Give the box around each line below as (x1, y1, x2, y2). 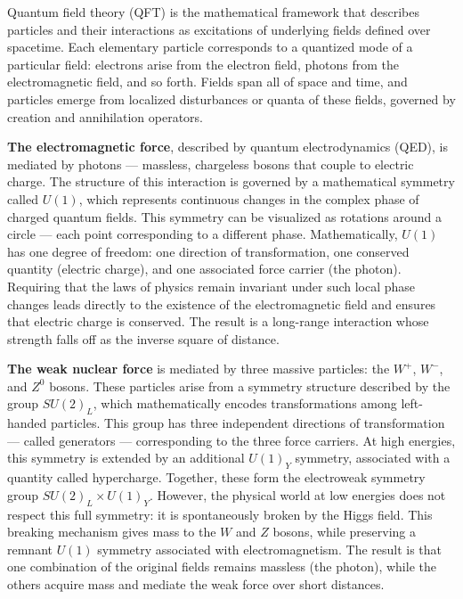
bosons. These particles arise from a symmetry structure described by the (49, 376, 451, 395)
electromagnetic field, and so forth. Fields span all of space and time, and (7, 72, 408, 91)
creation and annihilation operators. (7, 107, 203, 126)
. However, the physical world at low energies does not (149, 485, 446, 504)
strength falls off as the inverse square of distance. (7, 329, 280, 348)
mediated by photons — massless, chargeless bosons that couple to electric (7, 154, 414, 173)
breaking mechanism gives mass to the (7, 522, 216, 541)
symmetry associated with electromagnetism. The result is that (97, 539, 443, 558)
